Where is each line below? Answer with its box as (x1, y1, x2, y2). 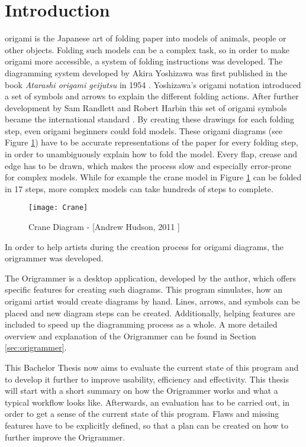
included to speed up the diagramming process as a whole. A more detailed (5, 318, 278, 331)
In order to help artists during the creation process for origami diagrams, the (5, 240, 284, 252)
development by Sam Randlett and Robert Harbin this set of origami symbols (5, 101, 287, 114)
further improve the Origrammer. (5, 430, 125, 443)
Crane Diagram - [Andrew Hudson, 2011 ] (28, 221, 180, 233)
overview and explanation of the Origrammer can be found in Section (5, 329, 256, 342)
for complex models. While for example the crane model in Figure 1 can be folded (5, 171, 302, 183)
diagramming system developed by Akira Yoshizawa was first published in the (5, 66, 287, 79)
